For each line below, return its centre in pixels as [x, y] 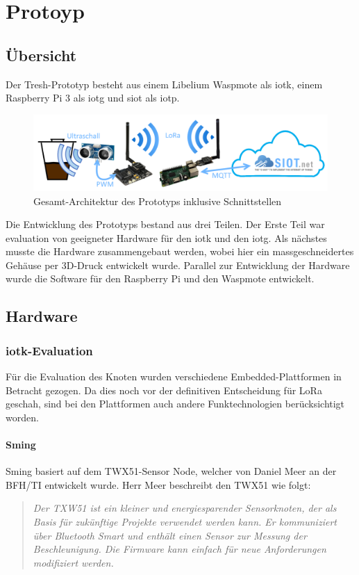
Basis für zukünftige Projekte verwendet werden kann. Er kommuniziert [185, 522]
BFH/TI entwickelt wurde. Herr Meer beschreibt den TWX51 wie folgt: [158, 484]
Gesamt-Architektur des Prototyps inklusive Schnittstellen [158, 201]
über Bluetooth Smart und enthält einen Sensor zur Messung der [170, 535]
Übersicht [41, 55]
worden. [22, 417]
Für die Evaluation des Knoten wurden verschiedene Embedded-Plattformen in [174, 376]
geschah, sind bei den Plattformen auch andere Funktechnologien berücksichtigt [175, 404]
